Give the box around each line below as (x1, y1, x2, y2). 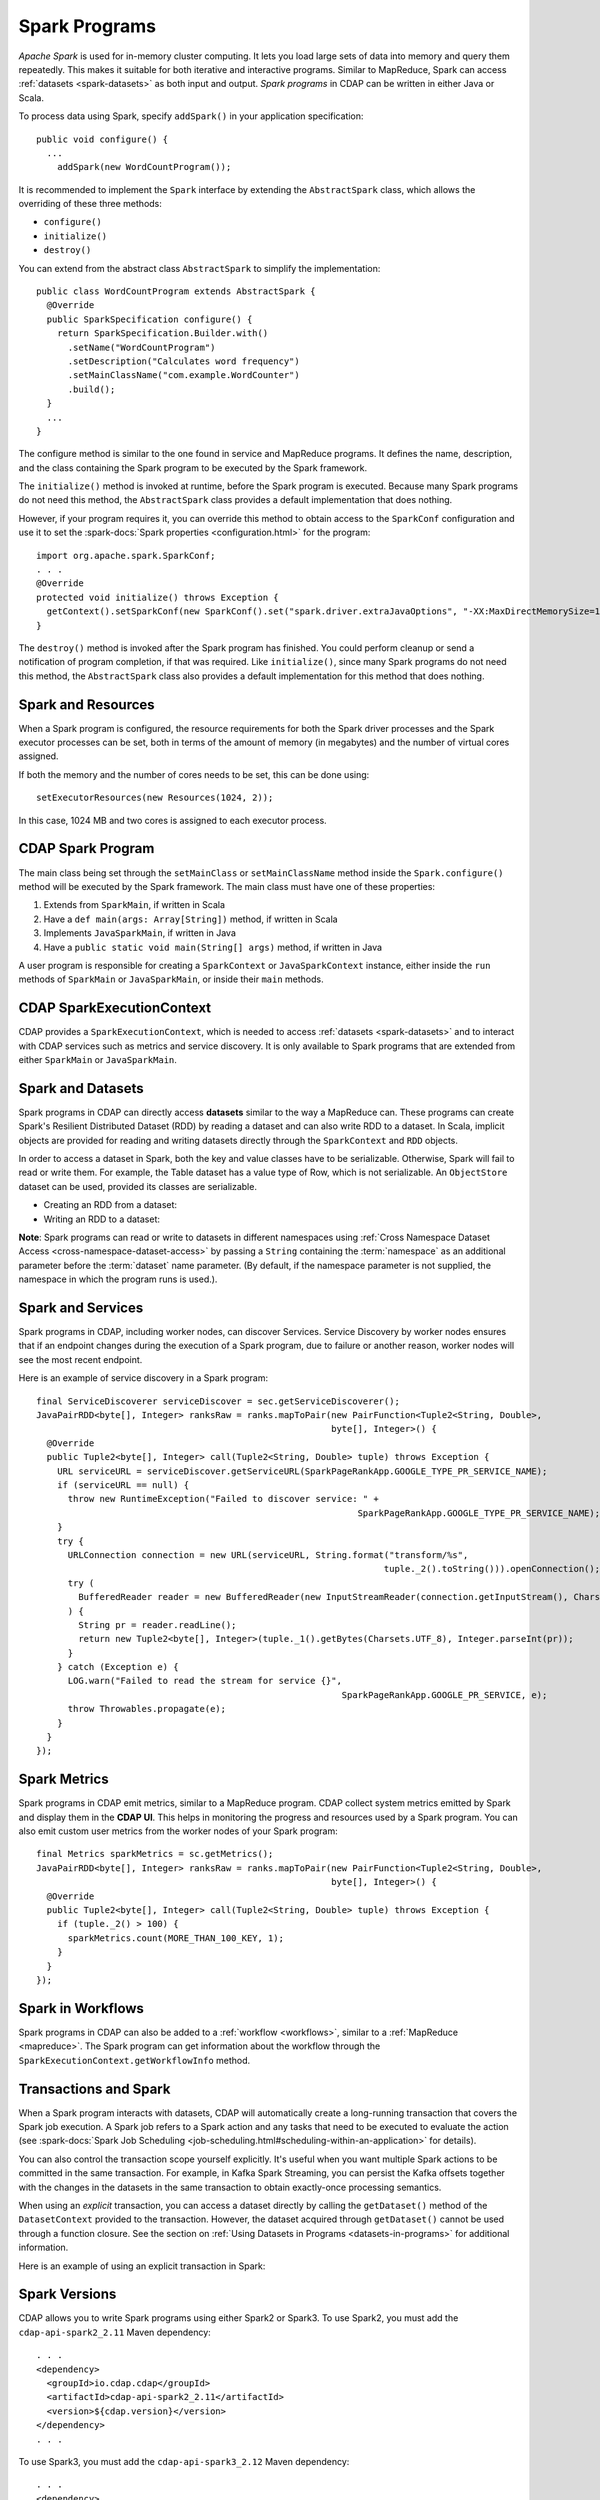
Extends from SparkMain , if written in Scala (43, 899, 225, 911)
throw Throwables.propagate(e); (67, 1703, 227, 1715)
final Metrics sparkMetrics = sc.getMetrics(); (36, 1848, 274, 1860)
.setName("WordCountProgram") (67, 341, 216, 353)
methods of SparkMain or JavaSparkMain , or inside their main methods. (18, 973, 324, 985)
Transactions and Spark (18, 2080, 171, 2097)
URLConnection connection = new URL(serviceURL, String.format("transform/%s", (67, 1549, 469, 1560)
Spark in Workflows (18, 2000, 145, 2017)
